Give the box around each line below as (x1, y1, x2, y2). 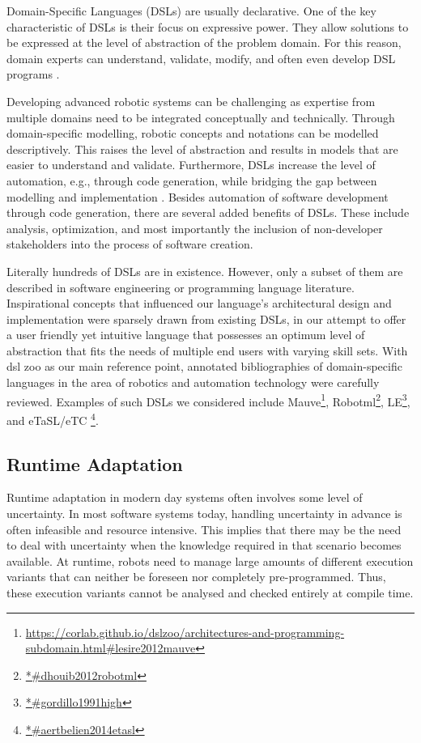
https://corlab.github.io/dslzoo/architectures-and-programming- (25, 623, 345, 640)
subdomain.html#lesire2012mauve (25, 639, 196, 656)
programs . (6, 66, 60, 83)
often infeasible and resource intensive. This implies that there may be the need (6, 520, 402, 537)
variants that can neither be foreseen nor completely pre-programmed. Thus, (6, 568, 386, 585)
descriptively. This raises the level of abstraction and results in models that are (6, 140, 398, 157)
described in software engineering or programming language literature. (6, 278, 355, 295)
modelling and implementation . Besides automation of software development (6, 188, 389, 205)
